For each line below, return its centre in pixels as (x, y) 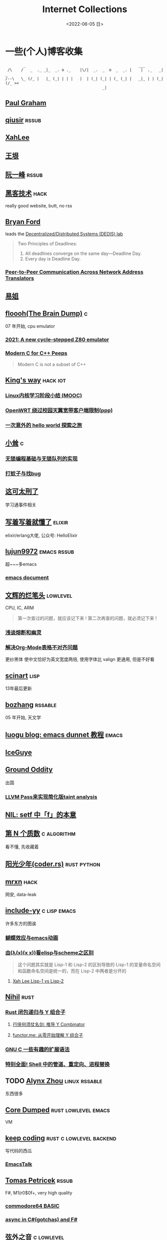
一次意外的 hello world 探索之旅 (44, 425)
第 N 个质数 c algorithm (40, 834)
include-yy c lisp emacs (41, 911)
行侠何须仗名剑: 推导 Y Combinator (49, 1024)
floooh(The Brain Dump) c (46, 313)
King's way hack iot (36, 380)
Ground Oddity (29, 770)
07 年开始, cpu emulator (30, 326)
